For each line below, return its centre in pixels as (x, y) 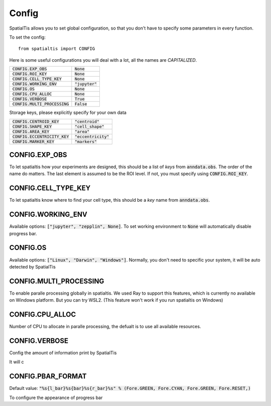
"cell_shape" (90, 126)
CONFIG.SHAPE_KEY (32, 126)
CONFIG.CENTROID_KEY (36, 121)
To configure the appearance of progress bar (56, 397)
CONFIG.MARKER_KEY (33, 141)
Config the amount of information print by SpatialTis (63, 353)
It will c (17, 362)
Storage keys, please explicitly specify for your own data (68, 112)
